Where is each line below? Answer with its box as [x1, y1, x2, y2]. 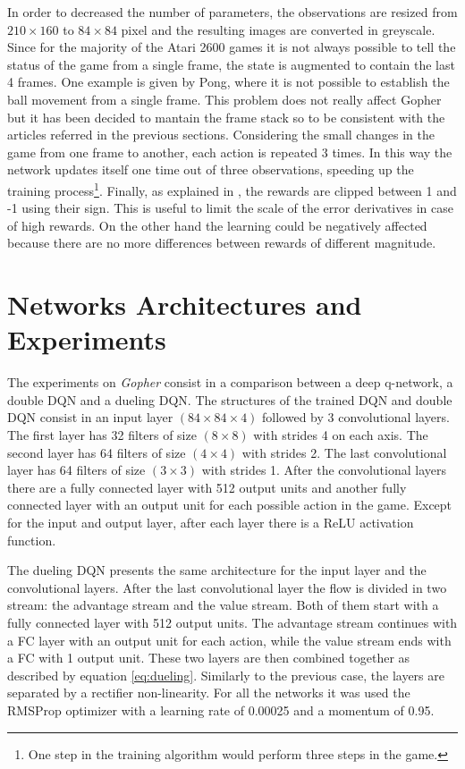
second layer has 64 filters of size [7, 443, 186, 461]
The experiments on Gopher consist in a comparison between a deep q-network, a [7, 373, 453, 392]
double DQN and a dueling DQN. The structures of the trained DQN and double [7, 390, 452, 409]
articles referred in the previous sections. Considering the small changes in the [7, 125, 435, 144]
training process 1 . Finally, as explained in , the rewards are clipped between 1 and [7, 178, 457, 199]
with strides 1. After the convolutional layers [201, 461, 446, 479]
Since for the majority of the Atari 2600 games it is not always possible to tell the [7, 38, 456, 56]
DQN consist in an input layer [7, 408, 173, 427]
